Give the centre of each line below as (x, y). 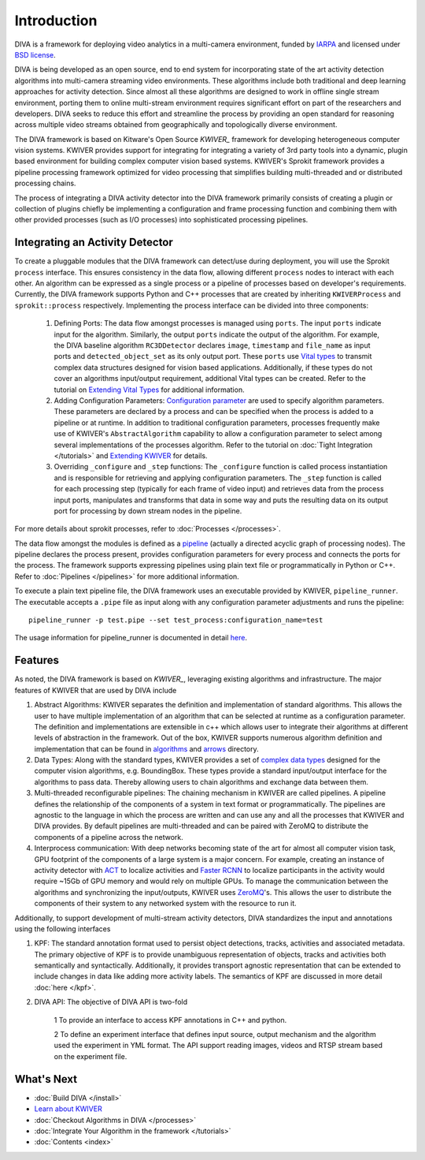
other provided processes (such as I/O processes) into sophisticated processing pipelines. (161, 220)
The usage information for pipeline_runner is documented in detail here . (131, 638)
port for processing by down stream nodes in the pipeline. (148, 511)
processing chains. (45, 183)
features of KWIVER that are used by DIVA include (96, 690)
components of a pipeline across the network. (109, 837)
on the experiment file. (91, 1056)
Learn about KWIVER (68, 1109)
